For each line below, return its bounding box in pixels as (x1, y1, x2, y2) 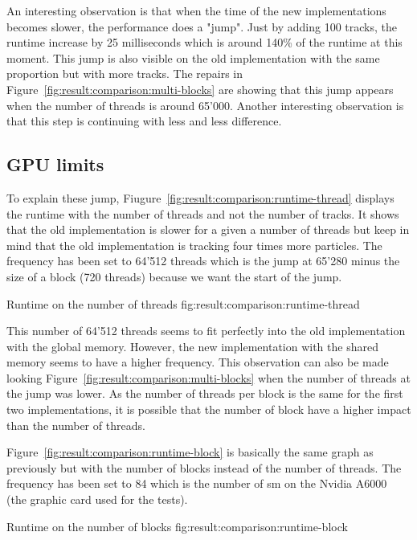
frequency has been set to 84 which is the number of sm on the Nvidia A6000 (6, 475, 387, 492)
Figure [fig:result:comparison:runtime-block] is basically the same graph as (6, 444, 374, 460)
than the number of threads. (6, 416, 145, 433)
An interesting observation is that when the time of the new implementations (6, 2, 386, 18)
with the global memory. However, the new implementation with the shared (6, 337, 378, 354)
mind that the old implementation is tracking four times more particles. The (6, 236, 382, 253)
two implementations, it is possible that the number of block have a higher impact (6, 401, 411, 418)
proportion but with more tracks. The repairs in (6, 65, 243, 82)
